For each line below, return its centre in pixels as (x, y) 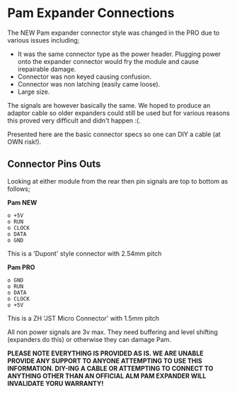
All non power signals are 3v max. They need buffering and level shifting (112, 332)
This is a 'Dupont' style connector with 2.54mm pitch (85, 253)
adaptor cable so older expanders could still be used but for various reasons (118, 113)
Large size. (34, 92)
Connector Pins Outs (54, 164)
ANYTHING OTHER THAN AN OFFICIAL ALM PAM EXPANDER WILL (107, 376)
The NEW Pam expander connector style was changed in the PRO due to (114, 33)
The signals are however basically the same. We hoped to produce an (109, 105)
